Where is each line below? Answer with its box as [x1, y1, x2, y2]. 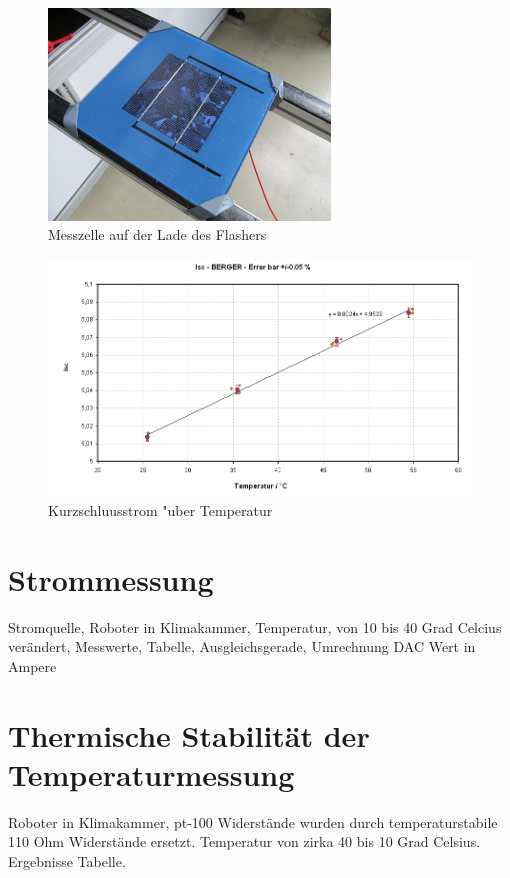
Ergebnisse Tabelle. [8, 850, 126, 871]
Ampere [8, 655, 57, 676]
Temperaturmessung [8, 753, 295, 794]
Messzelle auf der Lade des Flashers [48, 224, 267, 245]
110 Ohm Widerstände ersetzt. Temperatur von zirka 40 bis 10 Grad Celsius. [8, 831, 481, 852]
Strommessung [8, 558, 214, 599]
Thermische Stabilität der [8, 714, 370, 755]
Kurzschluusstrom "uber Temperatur [48, 499, 273, 520]
